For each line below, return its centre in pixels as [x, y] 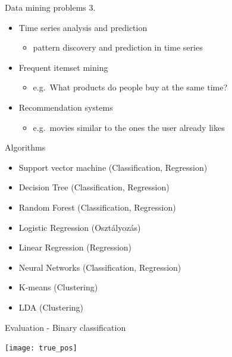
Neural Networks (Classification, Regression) [100, 267]
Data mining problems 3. [50, 7]
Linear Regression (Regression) [75, 247]
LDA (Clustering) [51, 307]
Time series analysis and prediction [83, 27]
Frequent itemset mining [63, 67]
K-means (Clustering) [58, 287]
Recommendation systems [66, 107]
